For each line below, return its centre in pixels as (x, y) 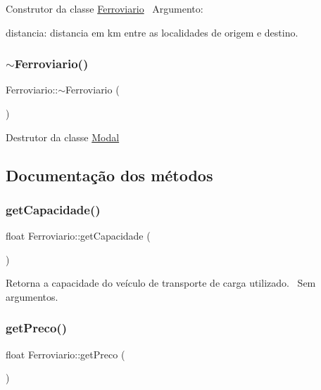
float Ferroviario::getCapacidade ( (78, 236)
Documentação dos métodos (109, 175)
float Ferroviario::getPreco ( (65, 354)
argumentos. (32, 296)
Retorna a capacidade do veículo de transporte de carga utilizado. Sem (161, 283)
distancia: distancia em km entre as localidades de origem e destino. (152, 32)
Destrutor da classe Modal (63, 137)
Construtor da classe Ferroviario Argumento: (105, 8)
